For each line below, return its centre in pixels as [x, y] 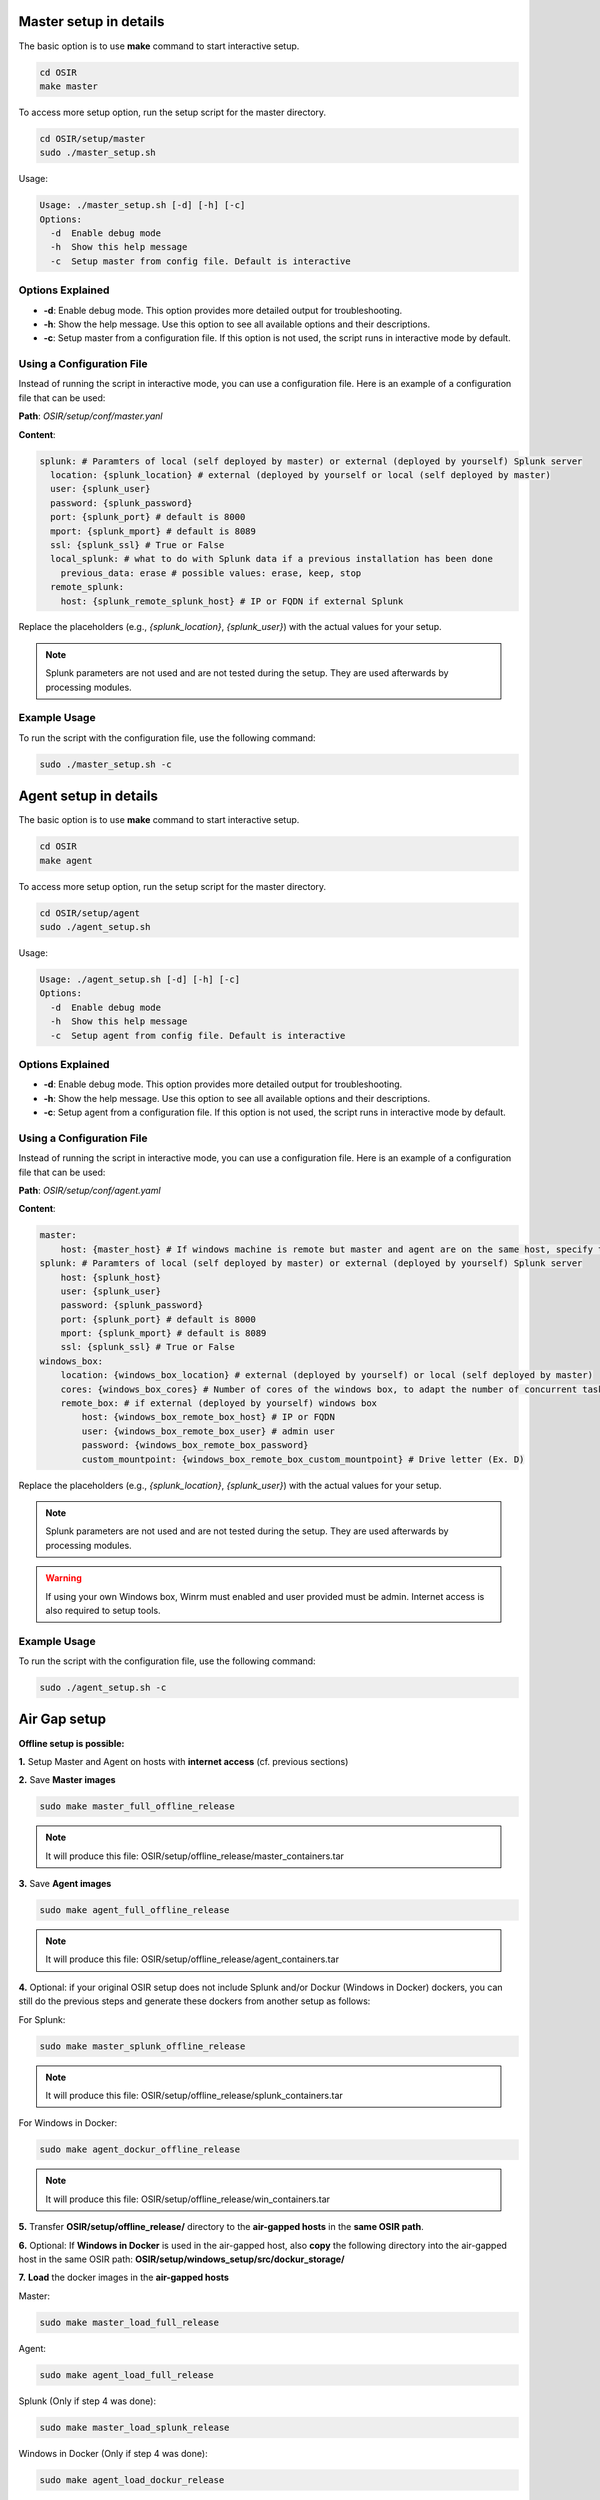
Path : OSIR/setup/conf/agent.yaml [89, 1190]
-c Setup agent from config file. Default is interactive [198, 1035]
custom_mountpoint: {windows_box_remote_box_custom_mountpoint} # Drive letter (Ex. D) [303, 1459]
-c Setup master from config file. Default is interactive [200, 261]
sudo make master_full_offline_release [137, 1806]
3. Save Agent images [65, 1884]
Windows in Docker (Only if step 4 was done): [113, 2453]
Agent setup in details [88, 796]
